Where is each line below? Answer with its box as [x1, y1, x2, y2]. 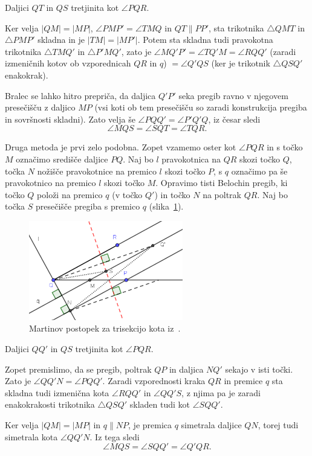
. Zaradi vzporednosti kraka [102, 374, 206, 387]
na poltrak [203, 188, 242, 201]
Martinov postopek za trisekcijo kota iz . [29, 322, 181, 335]
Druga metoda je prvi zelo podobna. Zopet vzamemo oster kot [5, 141, 236, 153]
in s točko [267, 141, 303, 153]
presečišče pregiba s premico [35, 200, 140, 213]
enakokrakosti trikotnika [5, 398, 95, 411]
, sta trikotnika [209, 21, 264, 34]
